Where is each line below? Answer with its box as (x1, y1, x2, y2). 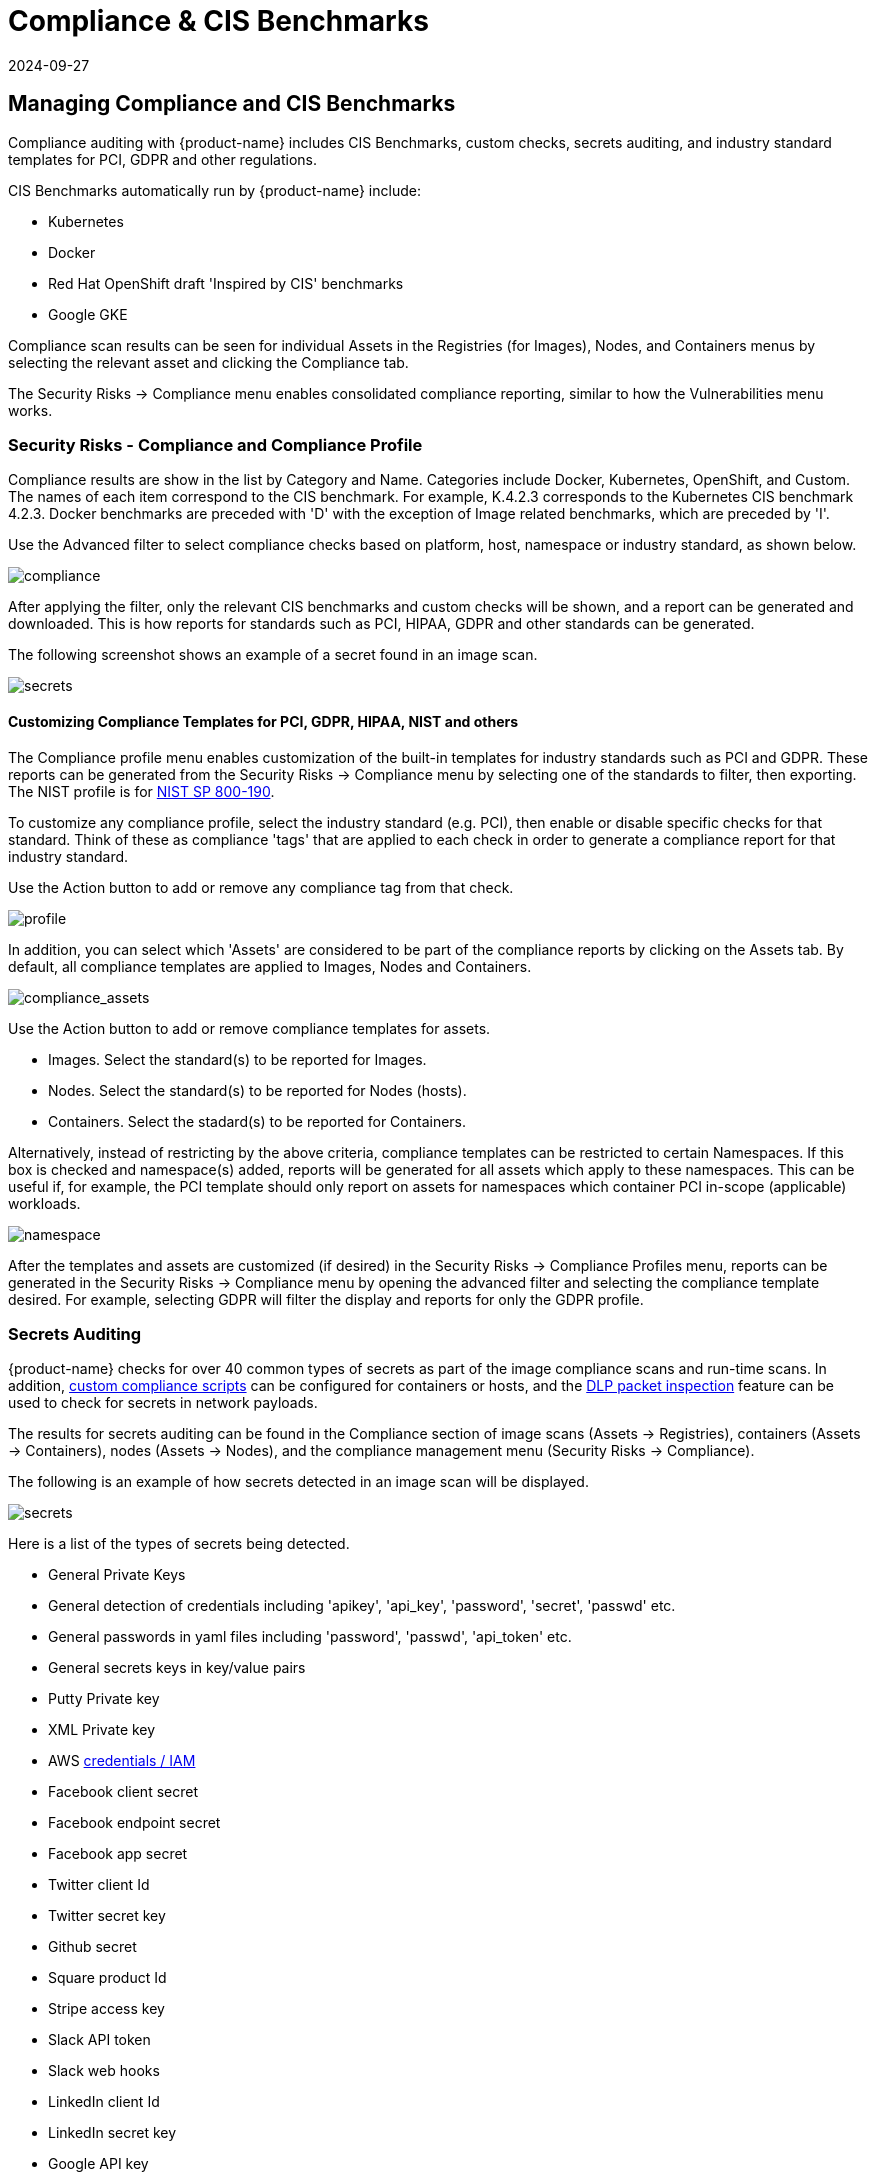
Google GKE (48, 305, 128, 323)
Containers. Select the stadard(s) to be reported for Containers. (48, 1112, 467, 1130)
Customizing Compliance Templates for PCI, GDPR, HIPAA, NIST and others (8, 712, 519, 730)
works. (8, 401, 53, 419)
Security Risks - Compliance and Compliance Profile (8, 434, 423, 455)
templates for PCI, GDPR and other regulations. (8, 150, 317, 168)
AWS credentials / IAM (48, 1752, 196, 1770)
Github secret (48, 1938, 137, 1956)
